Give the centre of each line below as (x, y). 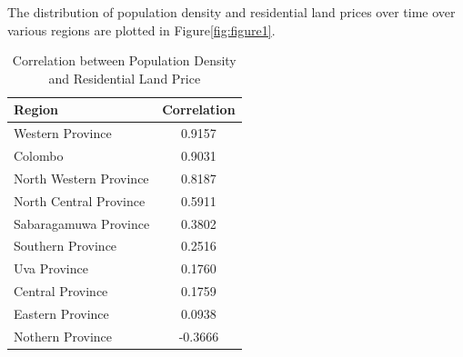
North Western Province (81, 178)
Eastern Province (61, 313)
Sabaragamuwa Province (82, 223)
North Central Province (80, 200)
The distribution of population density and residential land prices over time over (231, 12)
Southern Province (65, 246)
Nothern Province (63, 336)
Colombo (39, 156)
